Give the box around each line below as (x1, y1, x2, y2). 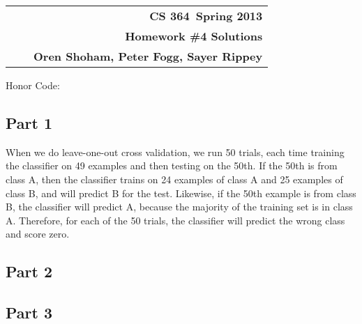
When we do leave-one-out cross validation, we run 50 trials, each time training (6, 144, 345, 159)
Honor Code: (6, 78, 60, 92)
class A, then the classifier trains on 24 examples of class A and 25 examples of (6, 171, 343, 186)
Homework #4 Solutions (125, 28, 263, 44)
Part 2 (6, 261, 53, 282)
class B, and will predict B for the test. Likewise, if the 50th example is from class (6, 185, 356, 200)
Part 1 (6, 111, 53, 133)
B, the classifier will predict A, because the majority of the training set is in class (6, 199, 353, 214)
